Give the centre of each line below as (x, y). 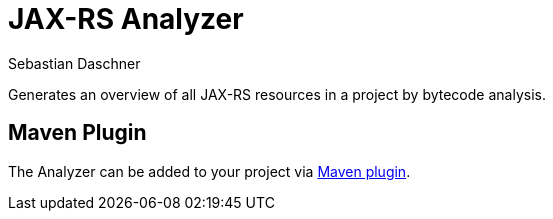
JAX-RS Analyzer (126, 19)
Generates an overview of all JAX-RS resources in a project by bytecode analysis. (277, 94)
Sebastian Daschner (74, 63)
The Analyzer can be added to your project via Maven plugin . (209, 171)
